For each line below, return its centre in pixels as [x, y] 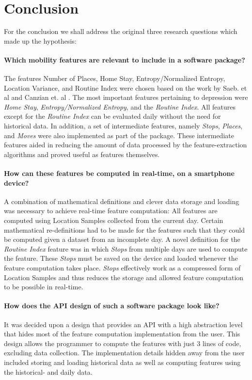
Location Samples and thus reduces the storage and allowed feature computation [124, 277]
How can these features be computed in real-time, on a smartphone [119, 173]
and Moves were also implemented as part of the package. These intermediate [119, 135]
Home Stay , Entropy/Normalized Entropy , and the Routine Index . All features [120, 106]
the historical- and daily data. [48, 372]
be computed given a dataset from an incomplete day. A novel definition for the [122, 239]
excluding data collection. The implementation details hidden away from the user [124, 353]
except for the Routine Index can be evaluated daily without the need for [112, 116]
